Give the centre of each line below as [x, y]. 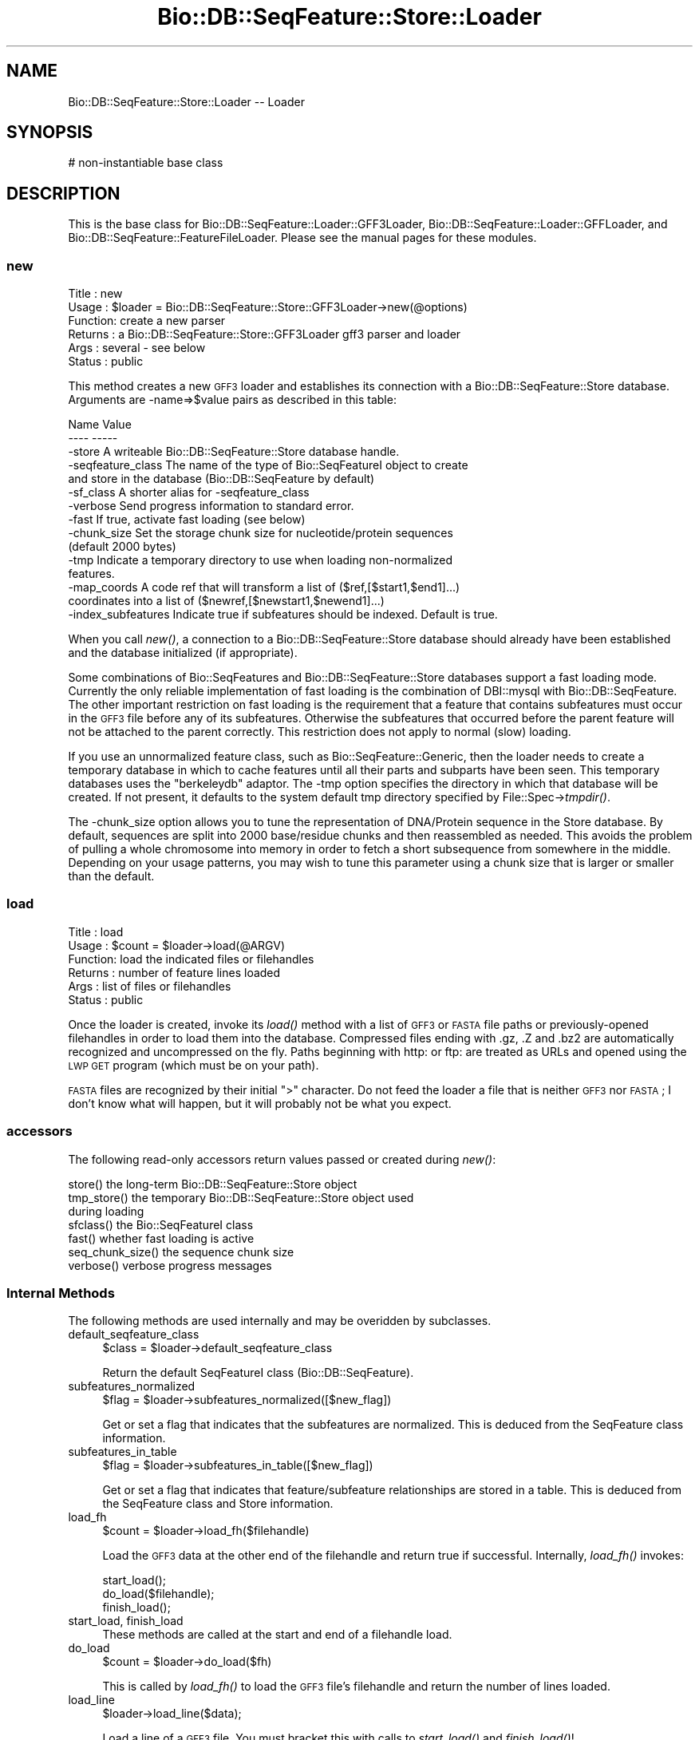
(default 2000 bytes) [122, 547]
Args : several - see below [137, 348]
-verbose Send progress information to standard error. [211, 506]
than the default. [111, 876]
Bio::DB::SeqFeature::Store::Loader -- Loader [186, 101]
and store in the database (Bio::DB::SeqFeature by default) [221, 479]
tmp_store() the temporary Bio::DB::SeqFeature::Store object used [241, 1197]
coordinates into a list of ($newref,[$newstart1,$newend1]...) [226, 601]
